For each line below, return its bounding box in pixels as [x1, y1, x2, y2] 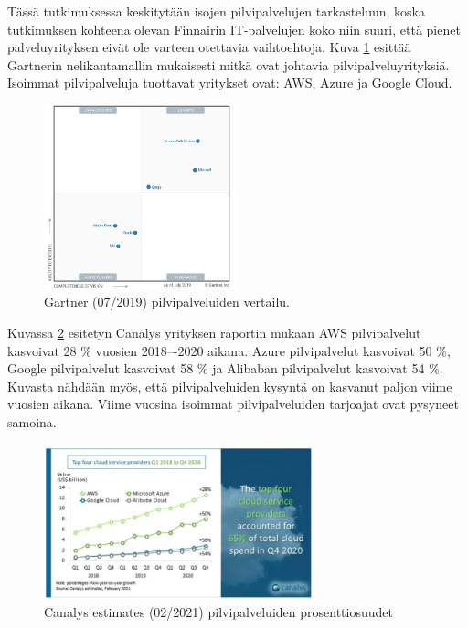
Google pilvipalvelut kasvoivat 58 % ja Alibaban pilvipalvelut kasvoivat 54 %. [7, 359, 443, 378]
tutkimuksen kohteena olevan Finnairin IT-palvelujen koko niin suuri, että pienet [7, 19, 461, 38]
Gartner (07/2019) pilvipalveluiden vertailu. [44, 292, 290, 311]
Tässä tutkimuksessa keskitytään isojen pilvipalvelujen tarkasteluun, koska [7, 2, 426, 20]
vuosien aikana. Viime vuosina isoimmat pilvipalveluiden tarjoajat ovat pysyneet [7, 394, 459, 413]
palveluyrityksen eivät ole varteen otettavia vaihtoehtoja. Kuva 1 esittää [7, 37, 411, 57]
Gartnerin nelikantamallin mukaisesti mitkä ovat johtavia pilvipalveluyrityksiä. [7, 55, 450, 74]
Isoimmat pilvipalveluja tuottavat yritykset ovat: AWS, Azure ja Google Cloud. [7, 73, 452, 92]
